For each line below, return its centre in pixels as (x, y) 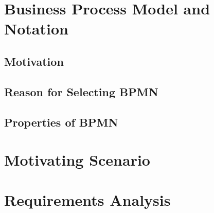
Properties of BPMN (61, 122)
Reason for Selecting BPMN (81, 91)
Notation (36, 29)
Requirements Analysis (87, 200)
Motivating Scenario (77, 160)
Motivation (34, 61)
